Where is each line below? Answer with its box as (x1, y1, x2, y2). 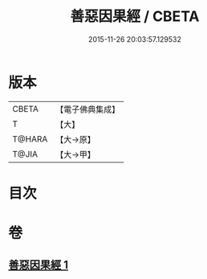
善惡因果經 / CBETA (70, 7, 200, 26)
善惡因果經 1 (8, 258, 69, 272)
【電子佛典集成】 (55, 104, 120, 115)
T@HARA (12, 133, 48, 145)
